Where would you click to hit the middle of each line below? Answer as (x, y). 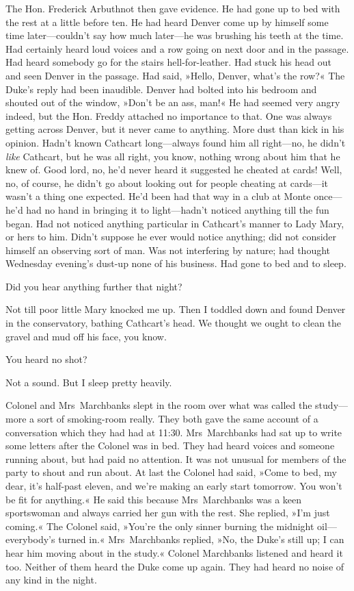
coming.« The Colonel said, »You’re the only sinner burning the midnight (160, 526)
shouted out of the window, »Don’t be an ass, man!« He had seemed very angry (173, 102)
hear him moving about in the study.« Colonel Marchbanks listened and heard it (174, 552)
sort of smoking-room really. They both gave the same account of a (178, 419)
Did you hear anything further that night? (94, 286)
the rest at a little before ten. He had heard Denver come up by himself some (167, 22)
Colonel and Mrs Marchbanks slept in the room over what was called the (159, 405)
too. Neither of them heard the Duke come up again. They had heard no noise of (175, 566)
